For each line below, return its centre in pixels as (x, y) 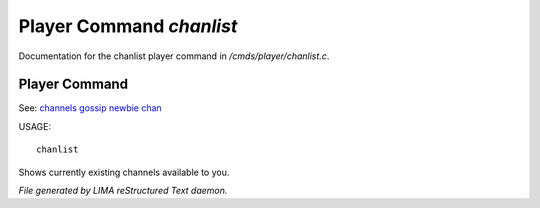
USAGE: (35, 126)
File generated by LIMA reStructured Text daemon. (123, 191)
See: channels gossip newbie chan (90, 108)
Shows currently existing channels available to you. (124, 172)
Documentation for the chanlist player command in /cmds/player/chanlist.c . (174, 56)
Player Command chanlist (128, 26)
